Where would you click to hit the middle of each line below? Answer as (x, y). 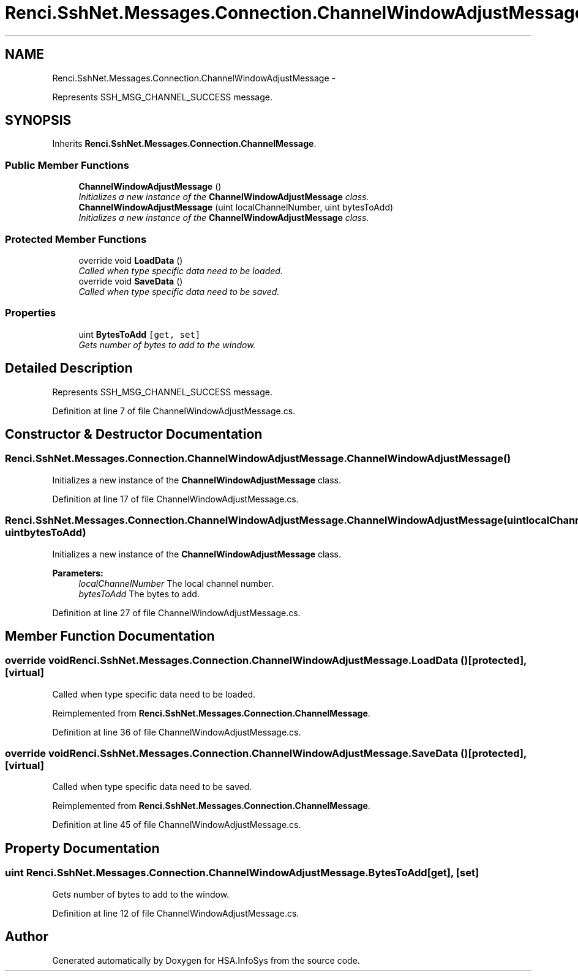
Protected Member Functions (76, 239)
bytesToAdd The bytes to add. (139, 594)
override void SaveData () (131, 281)
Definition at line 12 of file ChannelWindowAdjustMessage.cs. (176, 913)
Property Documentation (82, 848)
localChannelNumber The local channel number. (176, 583)
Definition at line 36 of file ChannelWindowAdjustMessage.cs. (177, 732)
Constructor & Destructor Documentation (134, 434)
